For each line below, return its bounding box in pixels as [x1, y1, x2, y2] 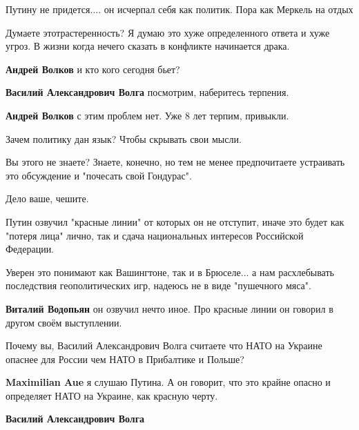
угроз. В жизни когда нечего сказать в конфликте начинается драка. [6, 39, 290, 53]
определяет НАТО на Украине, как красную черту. [6, 388, 218, 402]
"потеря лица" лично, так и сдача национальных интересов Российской [6, 228, 304, 242]
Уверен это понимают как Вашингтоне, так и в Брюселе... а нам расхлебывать [6, 264, 334, 279]
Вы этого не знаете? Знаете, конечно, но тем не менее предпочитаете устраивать [6, 155, 345, 169]
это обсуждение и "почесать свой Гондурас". [6, 168, 192, 182]
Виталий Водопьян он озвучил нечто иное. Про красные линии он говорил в [6, 301, 333, 315]
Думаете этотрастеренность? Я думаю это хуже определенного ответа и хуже [6, 25, 330, 39]
